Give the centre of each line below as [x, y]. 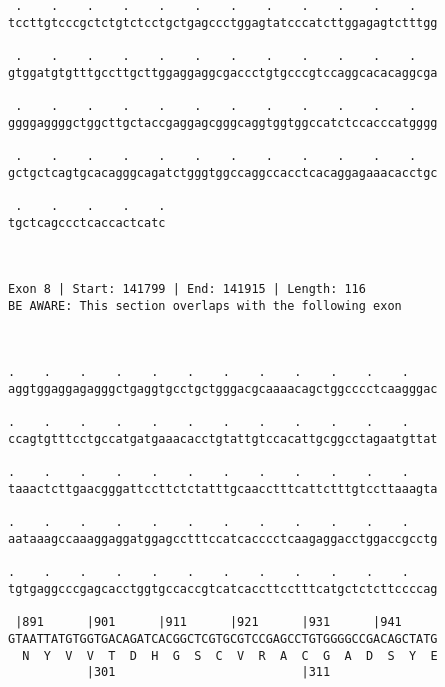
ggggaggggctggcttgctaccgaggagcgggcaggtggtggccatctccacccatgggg [223, 122]
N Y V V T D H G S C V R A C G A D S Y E [230, 655]
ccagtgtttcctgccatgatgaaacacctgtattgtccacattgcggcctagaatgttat [223, 439]
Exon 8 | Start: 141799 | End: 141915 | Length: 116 [187, 289]
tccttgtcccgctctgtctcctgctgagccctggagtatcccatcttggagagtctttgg [223, 22]
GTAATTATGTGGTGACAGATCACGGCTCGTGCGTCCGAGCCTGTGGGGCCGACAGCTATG [223, 638]
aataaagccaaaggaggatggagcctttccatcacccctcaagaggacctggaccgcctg [223, 539]
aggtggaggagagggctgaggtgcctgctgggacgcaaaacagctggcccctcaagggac [223, 389]
